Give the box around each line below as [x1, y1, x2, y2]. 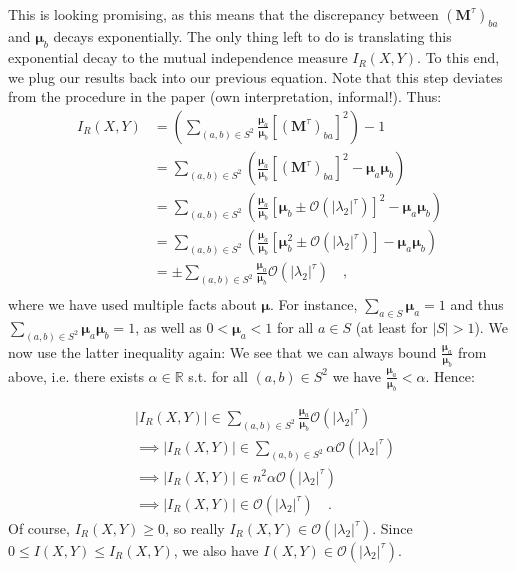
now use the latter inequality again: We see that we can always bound [8, 341, 437, 362]
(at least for [355, 317, 428, 338]
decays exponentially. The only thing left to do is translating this [53, 26, 452, 47]
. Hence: [425, 365, 475, 386]
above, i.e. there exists [8, 365, 144, 386]
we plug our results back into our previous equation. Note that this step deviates [8, 66, 503, 87]
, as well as [135, 317, 202, 338]
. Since [372, 517, 413, 538]
